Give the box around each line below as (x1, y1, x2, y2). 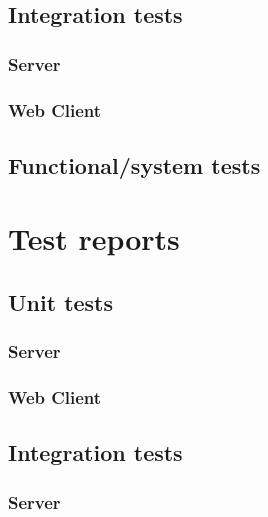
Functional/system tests (8, 149, 261, 180)
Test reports (8, 218, 180, 259)
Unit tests (8, 287, 114, 318)
